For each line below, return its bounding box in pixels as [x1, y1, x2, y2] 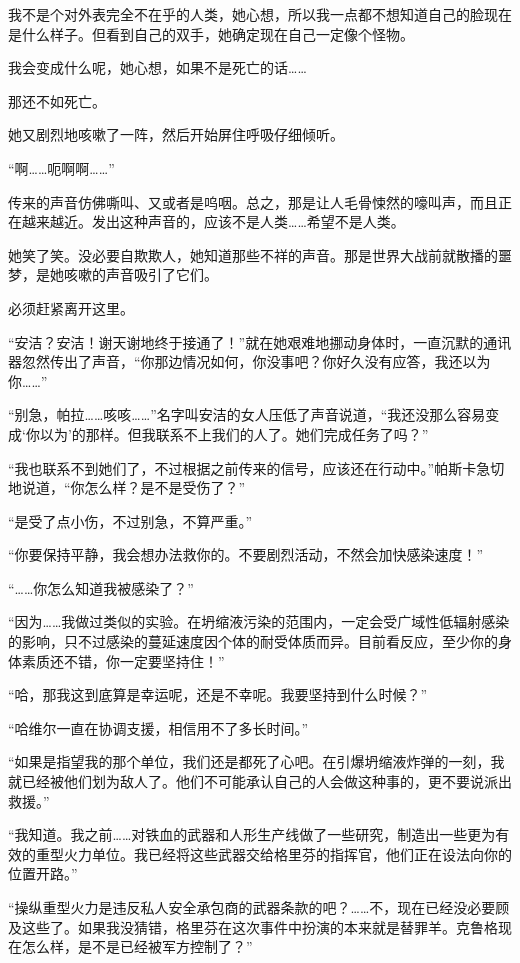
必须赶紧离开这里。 [8, 297, 134, 318]
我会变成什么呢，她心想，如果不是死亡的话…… [8, 57, 307, 78]
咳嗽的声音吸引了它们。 [63, 264, 218, 285]
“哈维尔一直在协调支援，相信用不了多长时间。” [8, 717, 309, 738]
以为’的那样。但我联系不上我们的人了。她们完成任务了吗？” [39, 423, 429, 444]
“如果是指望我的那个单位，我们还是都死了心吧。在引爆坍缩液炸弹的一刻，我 [8, 751, 505, 772]
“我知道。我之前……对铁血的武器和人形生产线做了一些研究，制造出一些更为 [8, 824, 496, 845]
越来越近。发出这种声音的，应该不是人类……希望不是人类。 [21, 211, 405, 232]
